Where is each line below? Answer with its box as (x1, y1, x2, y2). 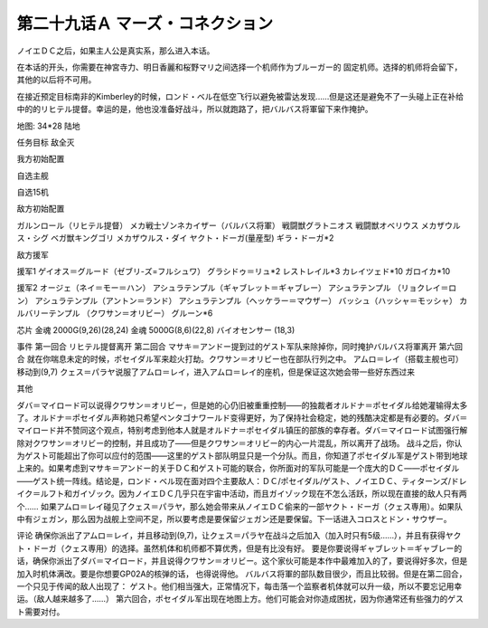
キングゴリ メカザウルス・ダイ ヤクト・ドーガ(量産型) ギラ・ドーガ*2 (73, 233, 334, 243)
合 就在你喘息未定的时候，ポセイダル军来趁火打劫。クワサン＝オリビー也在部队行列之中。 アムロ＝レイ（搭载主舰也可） (16, 354, 465, 365)
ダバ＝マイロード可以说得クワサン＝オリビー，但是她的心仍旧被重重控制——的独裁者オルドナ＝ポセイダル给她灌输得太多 (16, 399, 468, 411)
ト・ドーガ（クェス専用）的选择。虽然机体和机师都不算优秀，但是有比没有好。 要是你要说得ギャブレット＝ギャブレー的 (16, 543, 463, 554)
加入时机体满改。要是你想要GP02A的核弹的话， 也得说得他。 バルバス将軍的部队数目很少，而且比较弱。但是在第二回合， (16, 568, 467, 579)
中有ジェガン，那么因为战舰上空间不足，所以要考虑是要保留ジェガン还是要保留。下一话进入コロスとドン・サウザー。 (16, 514, 452, 525)
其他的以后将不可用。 (16, 74, 97, 85)
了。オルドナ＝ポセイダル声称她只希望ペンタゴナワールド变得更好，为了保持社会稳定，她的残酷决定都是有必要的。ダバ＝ (16, 412, 468, 423)
